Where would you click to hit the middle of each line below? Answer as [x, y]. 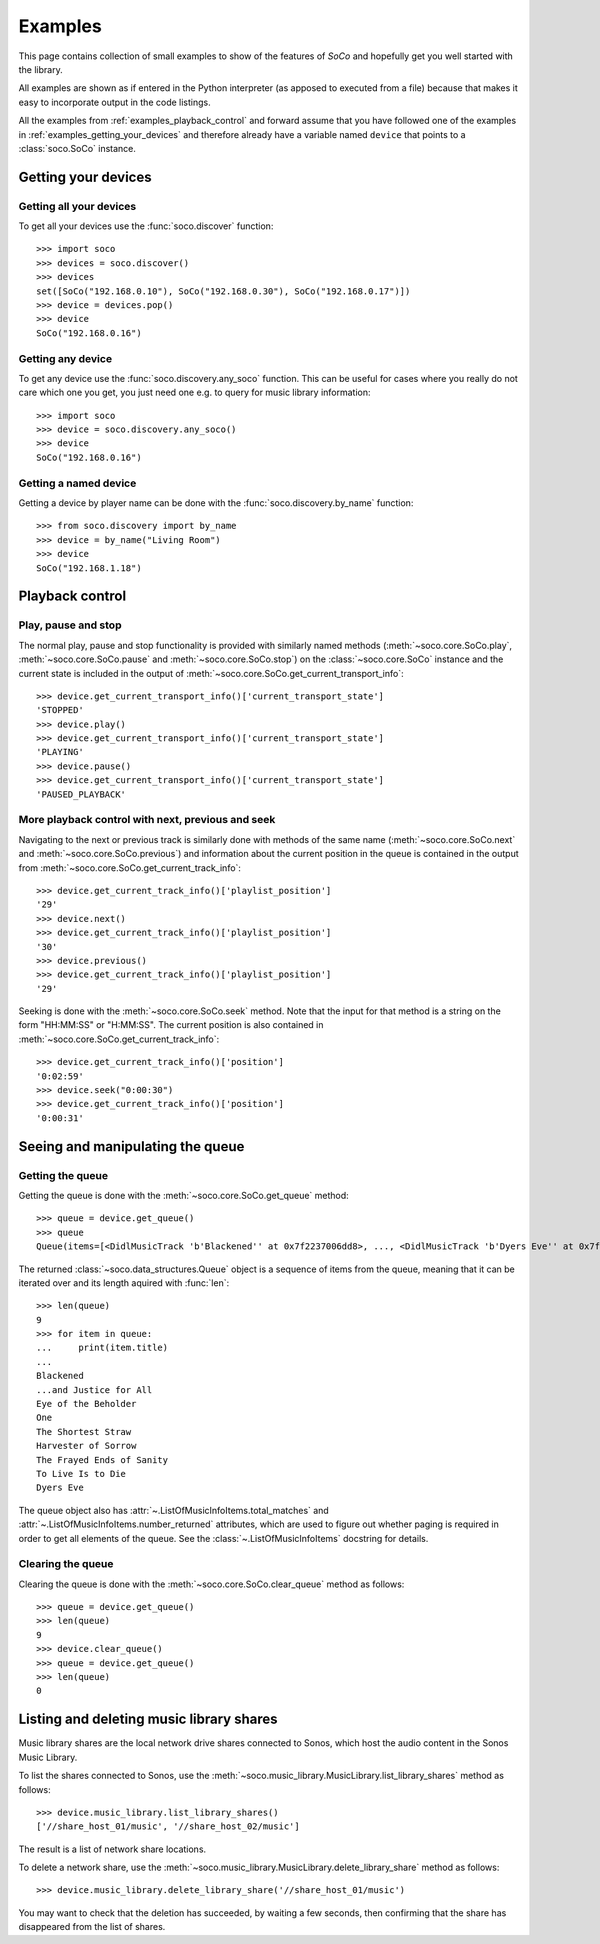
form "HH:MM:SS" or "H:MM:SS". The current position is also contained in [171, 1025]
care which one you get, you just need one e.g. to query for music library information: [194, 392]
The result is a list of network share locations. [112, 1849]
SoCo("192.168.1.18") [89, 568]
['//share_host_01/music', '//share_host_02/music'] [168, 1826]
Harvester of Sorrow [86, 1446]
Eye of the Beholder [86, 1404]
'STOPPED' [60, 710]
